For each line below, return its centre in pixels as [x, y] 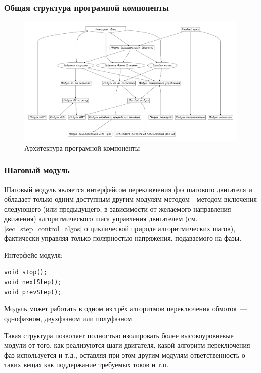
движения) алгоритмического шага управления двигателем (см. [101, 218]
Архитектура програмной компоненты [82, 148]
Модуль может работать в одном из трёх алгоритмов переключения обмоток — [126, 308]
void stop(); [26, 272]
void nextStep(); [33, 282]
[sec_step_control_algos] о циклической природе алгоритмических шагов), [120, 228]
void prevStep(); [33, 292]
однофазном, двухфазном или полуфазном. [69, 318]
